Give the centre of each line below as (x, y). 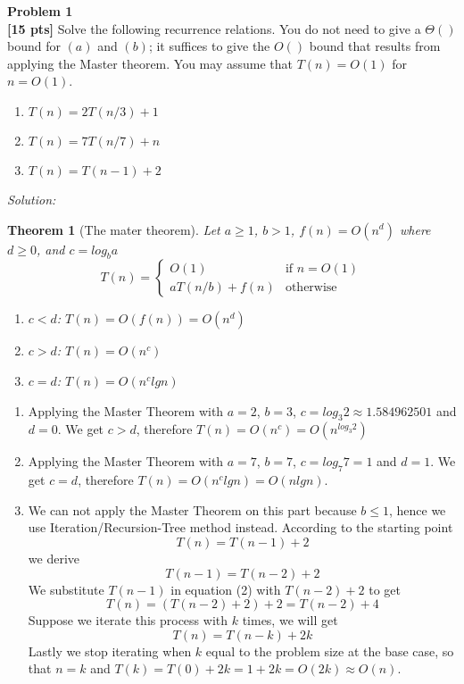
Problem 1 (40, 11)
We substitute (66, 589)
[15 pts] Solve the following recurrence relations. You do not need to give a (214, 28)
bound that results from (375, 46)
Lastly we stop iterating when (110, 651)
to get (385, 589)
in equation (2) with (226, 589)
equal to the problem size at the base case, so (330, 651)
